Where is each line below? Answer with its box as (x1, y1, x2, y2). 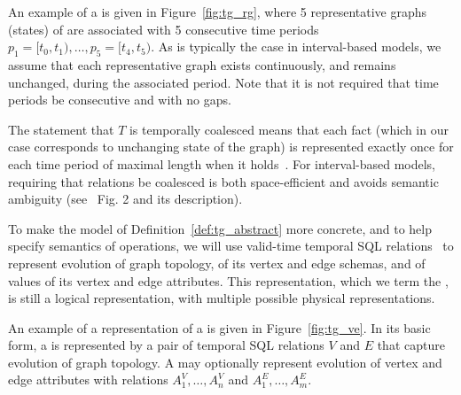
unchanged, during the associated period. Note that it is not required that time (8, 73, 439, 91)
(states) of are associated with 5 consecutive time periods (8, 19, 319, 38)
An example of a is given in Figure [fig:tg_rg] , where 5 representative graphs (8, 3, 427, 20)
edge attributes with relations (8, 370, 168, 389)
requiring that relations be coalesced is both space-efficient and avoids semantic (8, 172, 439, 190)
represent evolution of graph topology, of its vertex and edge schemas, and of (8, 253, 426, 272)
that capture (377, 336, 445, 354)
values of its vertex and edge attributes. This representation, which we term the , (8, 271, 449, 290)
